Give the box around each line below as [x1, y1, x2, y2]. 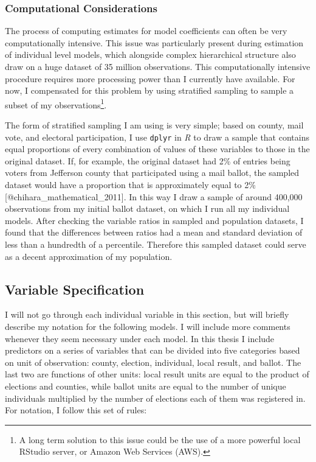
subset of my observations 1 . [5, 96, 107, 111]
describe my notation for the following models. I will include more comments [5, 320, 290, 333]
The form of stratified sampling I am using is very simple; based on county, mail [5, 119, 304, 131]
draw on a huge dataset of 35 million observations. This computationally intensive [5, 60, 311, 72]
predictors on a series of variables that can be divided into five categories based [5, 344, 300, 357]
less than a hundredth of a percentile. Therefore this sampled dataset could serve [5, 238, 306, 251]
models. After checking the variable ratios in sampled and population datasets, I [5, 214, 304, 226]
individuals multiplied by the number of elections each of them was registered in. [5, 391, 306, 404]
